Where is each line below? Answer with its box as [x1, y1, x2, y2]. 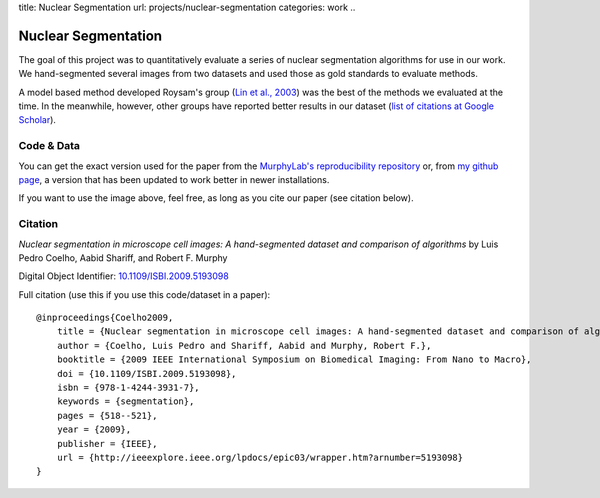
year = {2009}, [56, 424, 132, 435]
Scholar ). [18, 114, 57, 126]
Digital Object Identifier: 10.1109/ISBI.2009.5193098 [18, 270, 229, 282]
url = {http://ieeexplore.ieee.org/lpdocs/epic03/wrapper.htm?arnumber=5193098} [56, 452, 464, 463]
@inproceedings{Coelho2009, [36, 312, 174, 324]
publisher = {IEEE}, [56, 438, 158, 449]
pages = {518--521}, [56, 410, 158, 421]
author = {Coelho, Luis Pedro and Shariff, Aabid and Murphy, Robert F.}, [56, 340, 432, 351]
